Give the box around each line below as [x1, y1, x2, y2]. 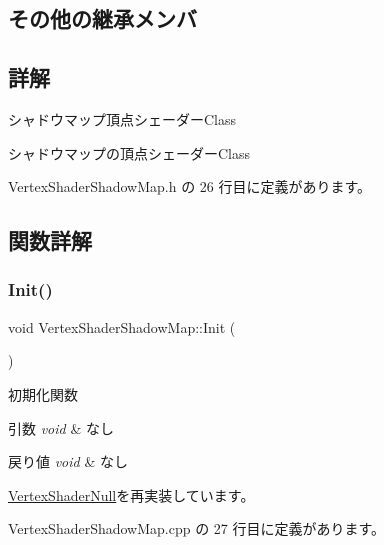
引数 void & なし [8, 417, 114, 438]
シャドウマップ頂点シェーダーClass [8, 108, 237, 129]
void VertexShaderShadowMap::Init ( [8, 316, 236, 337]
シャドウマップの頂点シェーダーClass [8, 142, 251, 163]
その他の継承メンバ [8, 3, 197, 34]
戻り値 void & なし [8, 451, 128, 472]
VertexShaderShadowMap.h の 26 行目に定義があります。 [8, 176, 372, 197]
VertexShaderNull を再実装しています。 [8, 484, 255, 505]
